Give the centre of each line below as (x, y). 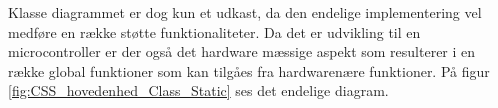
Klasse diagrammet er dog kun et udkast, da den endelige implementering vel (245, 12)
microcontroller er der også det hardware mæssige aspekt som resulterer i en (242, 51)
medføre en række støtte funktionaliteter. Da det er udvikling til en (214, 31)
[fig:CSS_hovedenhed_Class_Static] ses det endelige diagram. (198, 90)
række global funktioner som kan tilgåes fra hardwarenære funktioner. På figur (249, 70)
